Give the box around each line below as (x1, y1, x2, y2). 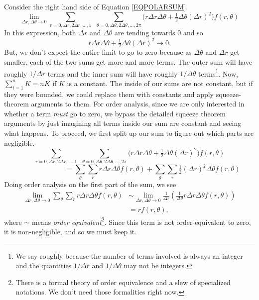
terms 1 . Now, (198, 67, 238, 79)
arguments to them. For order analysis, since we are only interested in (31, 99, 245, 109)
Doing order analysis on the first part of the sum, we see (4, 179, 176, 189)
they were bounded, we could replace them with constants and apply (4, 89, 214, 99)
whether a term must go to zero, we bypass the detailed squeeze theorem (4, 108, 226, 118)
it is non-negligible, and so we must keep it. (4, 226, 137, 236)
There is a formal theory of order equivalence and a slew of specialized (15, 277, 231, 287)
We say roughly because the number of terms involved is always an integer (15, 250, 243, 261)
